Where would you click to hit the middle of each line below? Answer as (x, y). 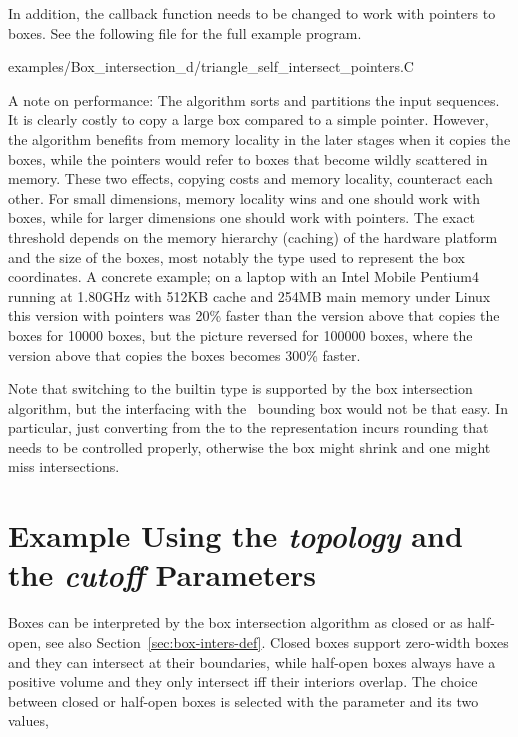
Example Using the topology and (235, 536)
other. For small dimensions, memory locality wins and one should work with (244, 197)
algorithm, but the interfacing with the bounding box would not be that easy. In (258, 407)
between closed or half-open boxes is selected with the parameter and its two (243, 700)
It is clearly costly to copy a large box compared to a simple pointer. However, (248, 119)
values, (28, 720)
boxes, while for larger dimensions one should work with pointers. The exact (241, 217)
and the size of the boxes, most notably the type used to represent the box (236, 256)
